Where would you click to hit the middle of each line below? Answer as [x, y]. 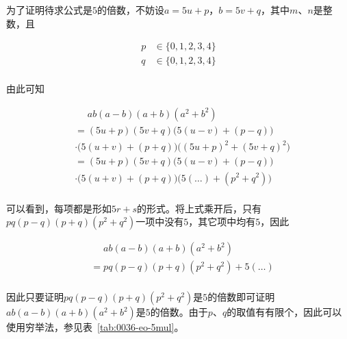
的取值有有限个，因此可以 [284, 312]
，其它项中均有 [222, 222]
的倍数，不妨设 [131, 10]
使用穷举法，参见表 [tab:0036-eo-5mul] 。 [95, 327]
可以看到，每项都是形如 [59, 208]
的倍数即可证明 [241, 297]
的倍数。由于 [179, 312]
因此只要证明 [35, 297]
